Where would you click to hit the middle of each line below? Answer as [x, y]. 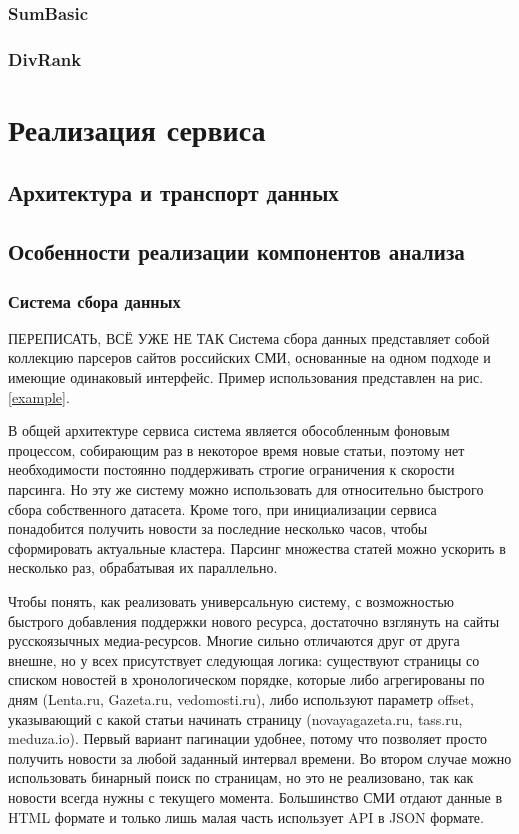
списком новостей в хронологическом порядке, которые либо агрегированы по [246, 679]
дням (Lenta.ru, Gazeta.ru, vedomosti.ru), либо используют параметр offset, [241, 698]
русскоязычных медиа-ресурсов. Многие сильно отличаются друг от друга [234, 640]
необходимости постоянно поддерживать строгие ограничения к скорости [231, 469]
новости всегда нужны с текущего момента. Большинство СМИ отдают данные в [255, 796]
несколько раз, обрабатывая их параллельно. [143, 567]
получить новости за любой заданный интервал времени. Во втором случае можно [260, 757]
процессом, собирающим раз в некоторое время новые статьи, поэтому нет [236, 449]
